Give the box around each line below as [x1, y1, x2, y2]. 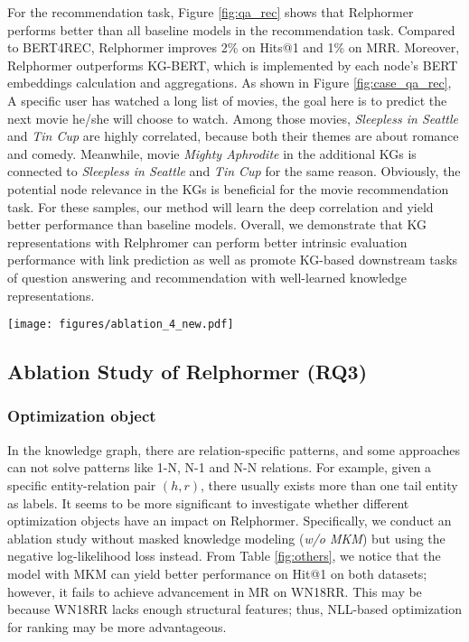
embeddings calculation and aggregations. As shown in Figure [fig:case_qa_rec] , [7, 73, 452, 92]
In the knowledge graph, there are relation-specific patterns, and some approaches [7, 440, 461, 459]
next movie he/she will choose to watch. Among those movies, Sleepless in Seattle [7, 108, 458, 127]
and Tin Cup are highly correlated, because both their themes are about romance [7, 126, 459, 145]
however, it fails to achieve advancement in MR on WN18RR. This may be [7, 582, 422, 600]
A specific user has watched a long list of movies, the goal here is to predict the [7, 90, 447, 109]
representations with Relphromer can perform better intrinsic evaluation [7, 232, 408, 251]
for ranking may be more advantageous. [7, 617, 227, 636]
